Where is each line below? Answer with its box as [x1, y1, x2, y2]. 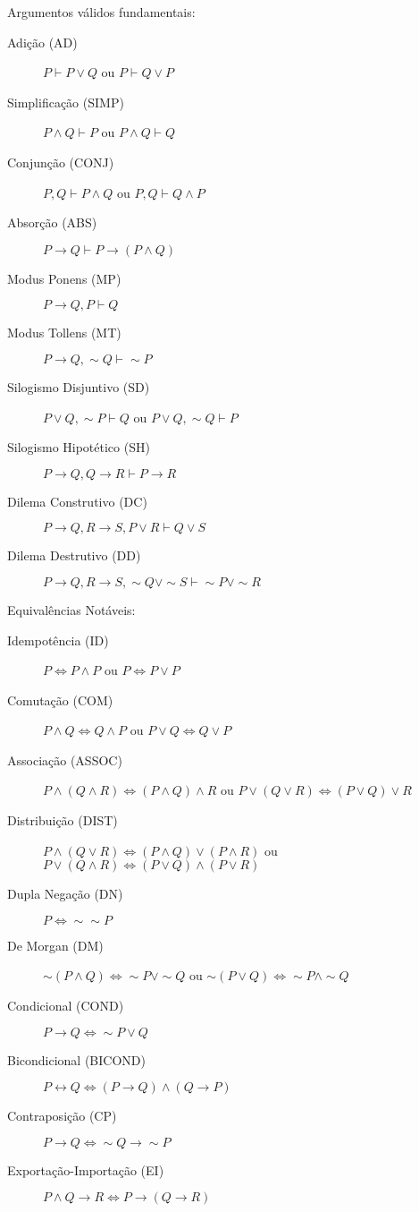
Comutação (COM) [7, 690, 113, 709]
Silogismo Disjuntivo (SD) [7, 377, 150, 396]
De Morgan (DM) [7, 935, 104, 954]
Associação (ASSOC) [7, 750, 122, 769]
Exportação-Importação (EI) [7, 1160, 164, 1179]
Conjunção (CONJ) [7, 152, 114, 171]
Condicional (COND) [7, 996, 124, 1015]
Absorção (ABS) [7, 213, 97, 232]
